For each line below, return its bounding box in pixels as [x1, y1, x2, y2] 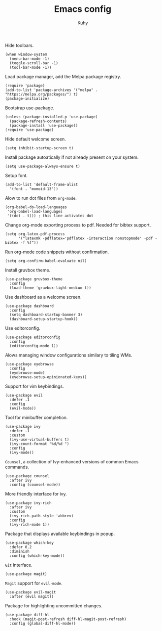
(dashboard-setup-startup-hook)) [9, 316, 78, 321]
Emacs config [54, 3, 112, 15]
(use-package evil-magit [5, 589, 56, 594]
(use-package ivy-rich [5, 500, 52, 505]
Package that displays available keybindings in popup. [5, 531, 115, 537]
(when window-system [5, 52, 48, 57]
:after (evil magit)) [9, 594, 54, 599]
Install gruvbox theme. [5, 267, 51, 273]
